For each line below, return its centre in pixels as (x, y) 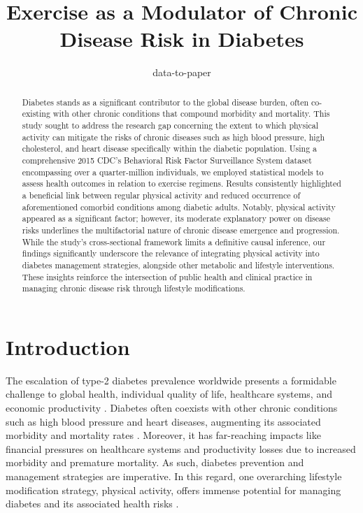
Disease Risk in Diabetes (182, 39)
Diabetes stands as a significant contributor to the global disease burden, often (165, 102)
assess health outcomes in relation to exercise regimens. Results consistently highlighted (181, 183)
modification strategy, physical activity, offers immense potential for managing (173, 490)
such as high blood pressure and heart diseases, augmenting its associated (163, 421)
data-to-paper (182, 72)
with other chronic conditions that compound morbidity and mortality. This (191, 114)
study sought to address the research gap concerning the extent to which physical (170, 125)
